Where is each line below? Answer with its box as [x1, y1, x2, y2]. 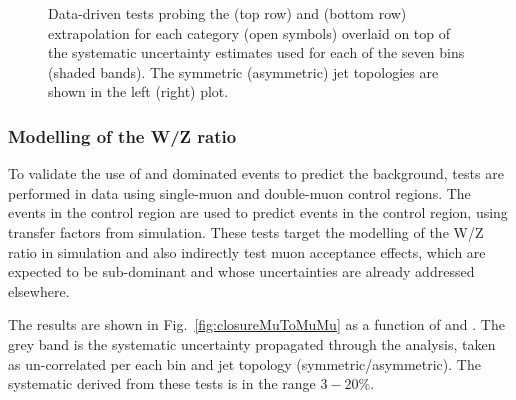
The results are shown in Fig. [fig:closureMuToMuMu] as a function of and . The [8, 314, 505, 335]
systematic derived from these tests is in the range [8, 373, 316, 394]
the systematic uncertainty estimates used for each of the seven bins [48, 42, 465, 63]
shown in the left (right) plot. [48, 81, 229, 102]
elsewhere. [8, 280, 70, 301]
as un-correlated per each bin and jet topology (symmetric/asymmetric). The [8, 353, 481, 374]
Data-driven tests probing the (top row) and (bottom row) [48, 3, 407, 23]
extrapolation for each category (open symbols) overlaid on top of [48, 22, 451, 43]
